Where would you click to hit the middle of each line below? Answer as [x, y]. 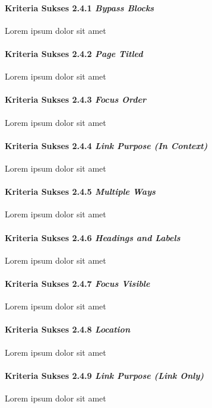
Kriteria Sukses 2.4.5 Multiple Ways [80, 192]
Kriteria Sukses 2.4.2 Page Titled [74, 53]
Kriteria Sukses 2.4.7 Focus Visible [77, 283]
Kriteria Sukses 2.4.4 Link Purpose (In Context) [106, 145]
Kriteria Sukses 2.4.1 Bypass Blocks [80, 7]
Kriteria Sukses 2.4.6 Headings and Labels [93, 237]
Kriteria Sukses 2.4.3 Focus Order [76, 99]
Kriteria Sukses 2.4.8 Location [67, 329]
